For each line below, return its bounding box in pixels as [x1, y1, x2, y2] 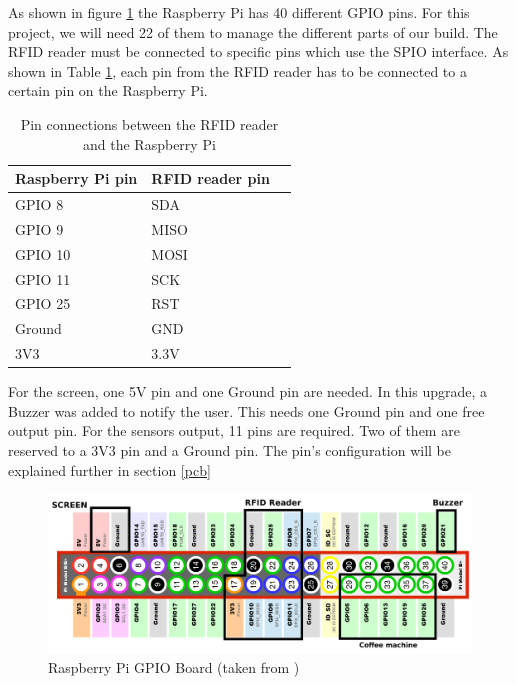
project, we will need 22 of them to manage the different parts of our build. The [8, 21, 498, 42]
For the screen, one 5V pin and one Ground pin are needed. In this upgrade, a [8, 381, 488, 402]
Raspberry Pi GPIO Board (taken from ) [48, 657, 300, 678]
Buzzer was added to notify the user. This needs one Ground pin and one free [8, 400, 485, 421]
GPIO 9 [15, 218, 64, 239]
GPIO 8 [15, 194, 64, 214]
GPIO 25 [15, 293, 71, 314]
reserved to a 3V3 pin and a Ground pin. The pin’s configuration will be [8, 439, 452, 460]
